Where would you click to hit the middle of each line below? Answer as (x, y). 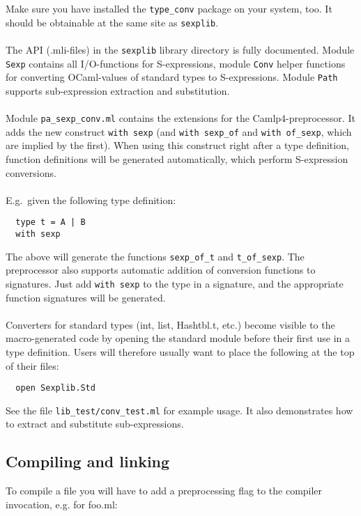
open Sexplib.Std (55, 388)
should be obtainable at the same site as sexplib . (112, 22)
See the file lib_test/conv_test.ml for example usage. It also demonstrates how (179, 410)
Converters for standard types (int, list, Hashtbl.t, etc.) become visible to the (170, 324)
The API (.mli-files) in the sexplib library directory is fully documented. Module (180, 49)
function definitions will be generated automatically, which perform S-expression (177, 158)
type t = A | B (51, 222)
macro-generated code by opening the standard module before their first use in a (178, 338)
